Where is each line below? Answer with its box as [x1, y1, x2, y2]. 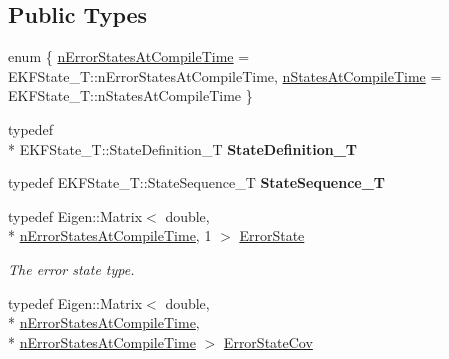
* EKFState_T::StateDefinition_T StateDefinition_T [8, 138, 358, 159]
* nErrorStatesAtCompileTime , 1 [8, 225, 212, 246]
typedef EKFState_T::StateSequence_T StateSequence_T [8, 172, 386, 193]
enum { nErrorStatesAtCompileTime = [8, 46, 250, 67]
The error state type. [8, 258, 135, 279]
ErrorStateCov [223, 331, 313, 352]
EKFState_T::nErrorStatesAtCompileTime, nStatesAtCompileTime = [8, 65, 442, 86]
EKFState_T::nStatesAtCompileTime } [8, 85, 253, 106]
